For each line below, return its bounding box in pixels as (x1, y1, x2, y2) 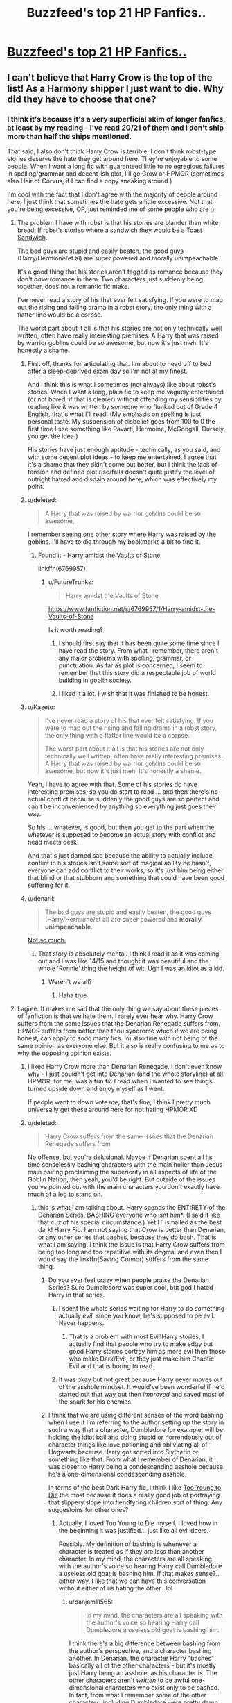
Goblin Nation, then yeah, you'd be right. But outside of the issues (27, 1175, 216, 1183)
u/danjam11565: (69, 1597, 114, 1606)
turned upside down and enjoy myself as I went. (27, 1084, 165, 1093)
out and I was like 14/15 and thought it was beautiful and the (37, 956, 209, 965)
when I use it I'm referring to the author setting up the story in (48, 1418, 224, 1427)
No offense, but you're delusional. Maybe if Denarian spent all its (27, 1153, 213, 1161)
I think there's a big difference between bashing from (69, 1639, 221, 1647)
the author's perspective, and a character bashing (69, 1646, 212, 1654)
